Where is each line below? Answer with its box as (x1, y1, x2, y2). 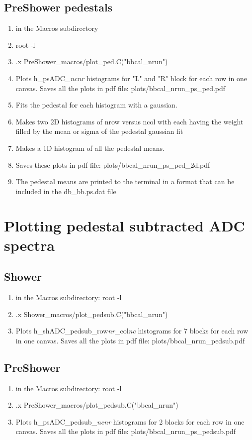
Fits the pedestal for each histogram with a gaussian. (15, 100, 177, 110)
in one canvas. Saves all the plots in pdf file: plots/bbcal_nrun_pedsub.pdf (15, 335, 245, 345)
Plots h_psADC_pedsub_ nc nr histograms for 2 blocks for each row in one (15, 416, 245, 427)
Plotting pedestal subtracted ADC (4, 215, 245, 235)
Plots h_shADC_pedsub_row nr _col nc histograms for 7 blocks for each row (15, 326, 249, 336)
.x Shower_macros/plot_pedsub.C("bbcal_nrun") (15, 309, 168, 319)
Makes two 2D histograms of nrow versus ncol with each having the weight (15, 116, 244, 126)
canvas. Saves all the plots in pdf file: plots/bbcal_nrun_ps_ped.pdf (15, 83, 226, 93)
